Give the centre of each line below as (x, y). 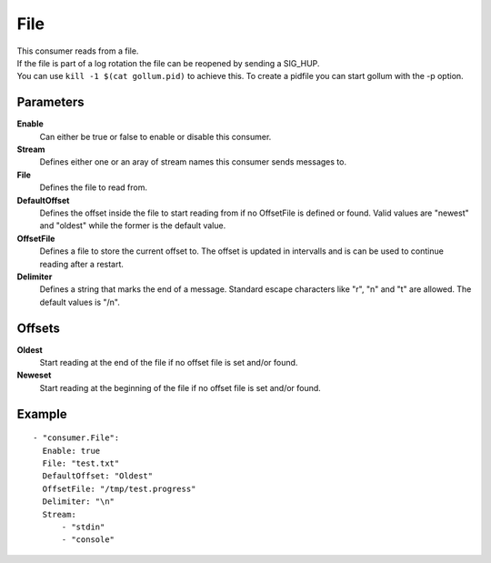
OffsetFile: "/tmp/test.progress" (119, 488)
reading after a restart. (82, 264)
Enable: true (71, 451)
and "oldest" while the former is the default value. (133, 226)
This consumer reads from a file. (78, 51)
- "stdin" (83, 527)
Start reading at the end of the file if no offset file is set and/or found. (169, 362)
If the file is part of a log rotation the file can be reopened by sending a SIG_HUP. (168, 63)
